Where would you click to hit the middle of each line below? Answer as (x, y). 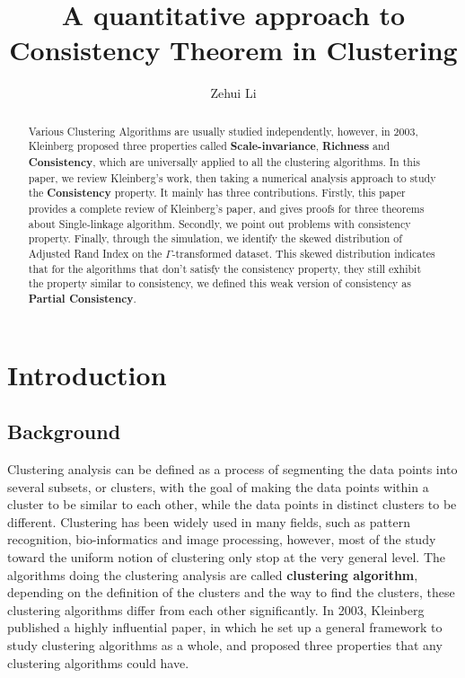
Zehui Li (233, 93)
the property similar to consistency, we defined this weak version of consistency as (219, 283)
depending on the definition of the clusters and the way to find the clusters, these (231, 592)
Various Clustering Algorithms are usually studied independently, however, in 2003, (223, 131)
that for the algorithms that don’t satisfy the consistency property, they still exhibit (225, 268)
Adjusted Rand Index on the (95, 253)
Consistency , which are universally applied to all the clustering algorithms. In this (224, 163)
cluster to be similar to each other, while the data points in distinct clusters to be (232, 504)
